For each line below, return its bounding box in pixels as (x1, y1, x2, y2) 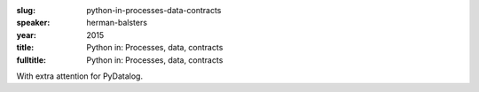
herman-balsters (86, 18, 148, 28)
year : (16, 29, 37, 40)
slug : (16, 5, 35, 15)
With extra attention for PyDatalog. (16, 71, 144, 81)
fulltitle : (16, 54, 46, 65)
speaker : (16, 18, 51, 28)
